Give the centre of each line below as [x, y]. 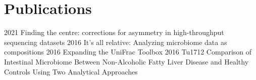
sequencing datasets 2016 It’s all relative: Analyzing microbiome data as [116, 42]
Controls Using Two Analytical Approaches [71, 71]
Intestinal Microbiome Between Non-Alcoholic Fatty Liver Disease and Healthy [126, 61]
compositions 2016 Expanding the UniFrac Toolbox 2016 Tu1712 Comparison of [128, 52]
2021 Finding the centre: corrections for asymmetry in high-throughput [114, 32]
